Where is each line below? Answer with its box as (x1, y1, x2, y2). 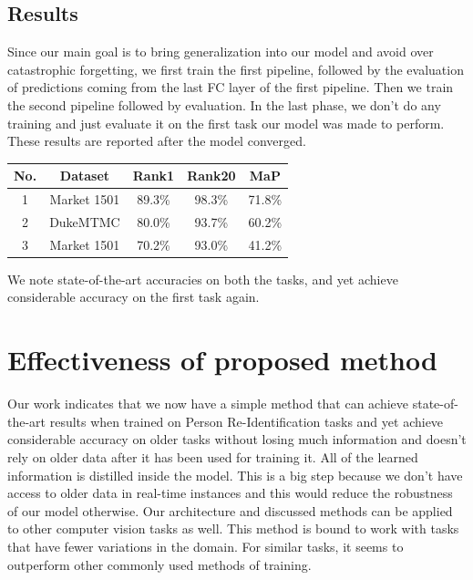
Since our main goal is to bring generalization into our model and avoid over (7, 42, 434, 61)
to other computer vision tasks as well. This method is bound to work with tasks (7, 519, 459, 538)
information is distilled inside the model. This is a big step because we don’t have (7, 465, 463, 484)
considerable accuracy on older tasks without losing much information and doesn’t (7, 430, 467, 449)
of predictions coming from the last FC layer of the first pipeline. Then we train (7, 78, 454, 97)
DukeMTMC (49, 212, 120, 231)
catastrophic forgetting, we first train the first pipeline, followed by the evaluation (7, 59, 464, 78)
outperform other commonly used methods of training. (7, 554, 312, 574)
